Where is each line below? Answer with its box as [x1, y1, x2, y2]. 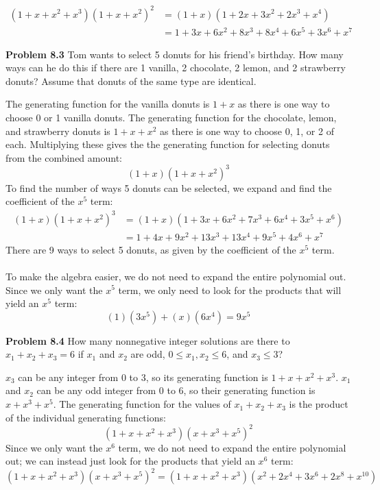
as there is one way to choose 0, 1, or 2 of [160, 123, 334, 138]
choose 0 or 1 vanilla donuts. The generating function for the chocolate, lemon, [5, 110, 337, 125]
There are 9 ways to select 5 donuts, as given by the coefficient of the [5, 242, 296, 256]
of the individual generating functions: [5, 410, 166, 424]
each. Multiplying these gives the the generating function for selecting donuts [5, 137, 330, 151]
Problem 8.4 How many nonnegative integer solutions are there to [5, 333, 290, 347]
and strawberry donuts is [5, 123, 110, 138]
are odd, [130, 347, 165, 361]
